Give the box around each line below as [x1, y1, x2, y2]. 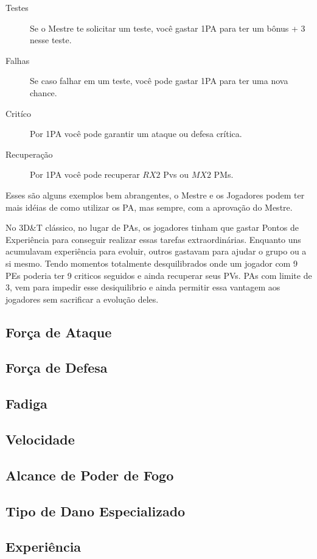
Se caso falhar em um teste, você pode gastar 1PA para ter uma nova [30, 74, 288, 87]
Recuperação [5, 147, 53, 160]
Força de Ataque [5, 322, 112, 341]
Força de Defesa [5, 358, 108, 377]
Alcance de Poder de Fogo [5, 465, 174, 484]
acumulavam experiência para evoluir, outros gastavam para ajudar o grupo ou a [5, 245, 307, 258]
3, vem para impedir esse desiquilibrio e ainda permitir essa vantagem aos [5, 281, 280, 294]
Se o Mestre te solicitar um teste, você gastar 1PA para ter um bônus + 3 [30, 21, 305, 34]
